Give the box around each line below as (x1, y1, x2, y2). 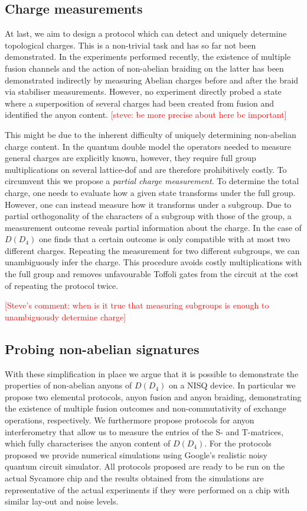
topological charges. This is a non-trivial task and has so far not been (5, 38, 256, 51)
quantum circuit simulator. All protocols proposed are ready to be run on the (5, 460, 285, 473)
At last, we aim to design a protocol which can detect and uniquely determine (5, 27, 287, 40)
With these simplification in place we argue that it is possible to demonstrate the (5, 367, 299, 380)
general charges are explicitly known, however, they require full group (5, 152, 256, 164)
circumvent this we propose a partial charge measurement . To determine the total (5, 175, 299, 187)
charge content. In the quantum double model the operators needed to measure (5, 140, 291, 152)
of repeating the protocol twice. (5, 279, 119, 291)
